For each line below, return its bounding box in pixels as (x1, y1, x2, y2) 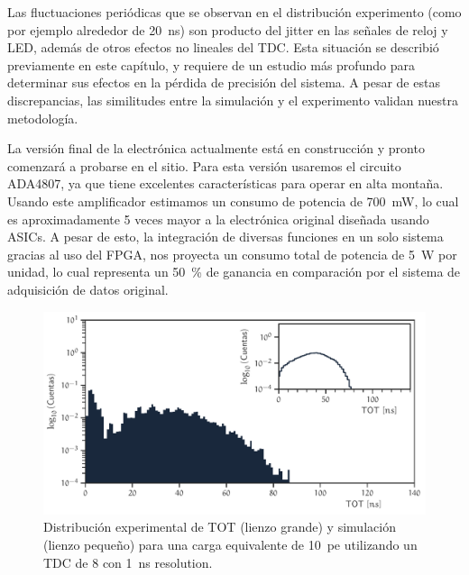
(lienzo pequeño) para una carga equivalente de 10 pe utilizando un (43, 534, 418, 553)
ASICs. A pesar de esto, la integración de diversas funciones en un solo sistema (7, 227, 444, 246)
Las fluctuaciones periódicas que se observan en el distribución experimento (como (7, 3, 462, 21)
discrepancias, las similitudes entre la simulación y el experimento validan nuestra (7, 90, 459, 109)
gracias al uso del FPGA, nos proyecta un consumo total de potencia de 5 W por (7, 244, 457, 263)
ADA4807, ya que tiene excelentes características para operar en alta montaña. (7, 174, 444, 193)
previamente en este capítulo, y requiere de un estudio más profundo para (7, 55, 415, 74)
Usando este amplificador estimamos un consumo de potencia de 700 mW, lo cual (7, 191, 459, 210)
